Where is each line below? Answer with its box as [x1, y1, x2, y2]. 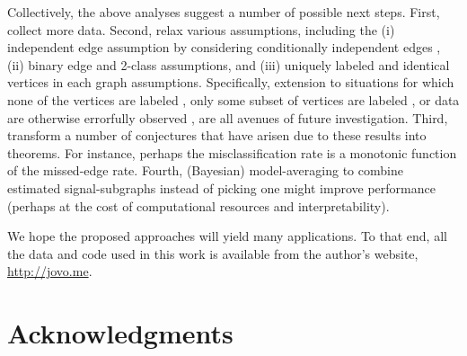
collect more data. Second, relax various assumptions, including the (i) [7, 20, 395, 39]
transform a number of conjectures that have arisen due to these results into [7, 126, 427, 145]
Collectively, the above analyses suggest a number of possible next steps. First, [7, 3, 440, 21]
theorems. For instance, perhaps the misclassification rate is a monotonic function [7, 143, 457, 162]
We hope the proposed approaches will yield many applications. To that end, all [7, 227, 447, 245]
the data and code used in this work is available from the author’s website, [7, 244, 419, 263]
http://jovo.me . [7, 262, 93, 280]
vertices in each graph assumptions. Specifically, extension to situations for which [7, 73, 454, 92]
